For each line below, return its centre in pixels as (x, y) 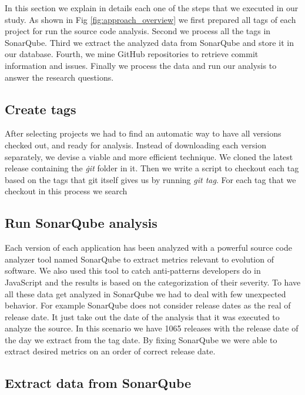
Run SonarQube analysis (81, 223)
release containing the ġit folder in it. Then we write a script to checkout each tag (152, 168)
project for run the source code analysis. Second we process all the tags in (138, 31)
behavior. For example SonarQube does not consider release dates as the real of (148, 305)
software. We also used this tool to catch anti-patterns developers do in (133, 270)
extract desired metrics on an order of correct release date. (110, 351)
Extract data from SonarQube (98, 383)
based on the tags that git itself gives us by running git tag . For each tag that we (150, 179)
